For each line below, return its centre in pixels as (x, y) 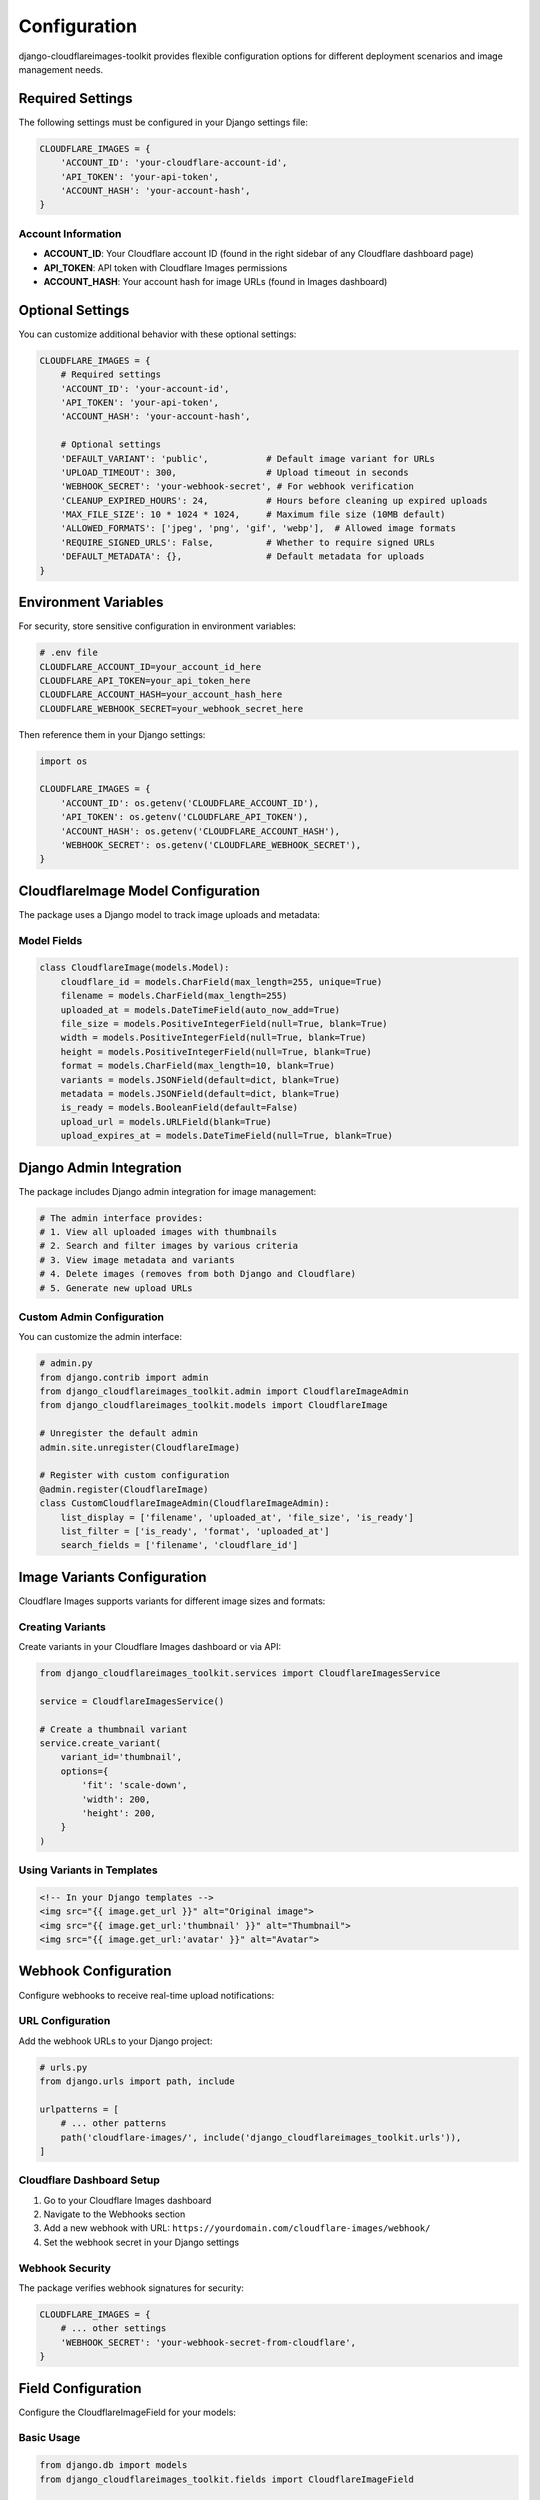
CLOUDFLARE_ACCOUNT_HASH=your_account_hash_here (161, 694)
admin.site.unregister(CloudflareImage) (139, 1447)
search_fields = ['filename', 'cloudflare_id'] (179, 1545)
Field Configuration (80, 2388)
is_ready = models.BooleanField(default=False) (179, 1108)
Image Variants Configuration (112, 1576)
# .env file (69, 653)
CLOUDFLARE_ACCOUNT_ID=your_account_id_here (150, 666)
